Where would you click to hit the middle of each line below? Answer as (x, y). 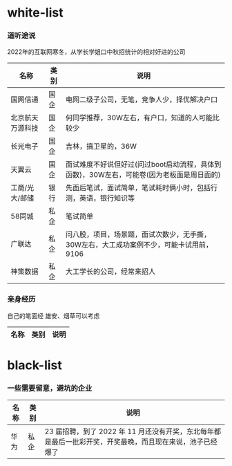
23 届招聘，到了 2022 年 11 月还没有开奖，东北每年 (129, 431)
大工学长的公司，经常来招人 (110, 272)
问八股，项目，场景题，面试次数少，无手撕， (138, 234)
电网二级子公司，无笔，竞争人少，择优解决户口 (142, 100)
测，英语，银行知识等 (100, 198)
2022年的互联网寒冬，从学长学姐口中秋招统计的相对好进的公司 (96, 52)
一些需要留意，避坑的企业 (50, 388)
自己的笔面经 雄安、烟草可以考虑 (54, 315)
